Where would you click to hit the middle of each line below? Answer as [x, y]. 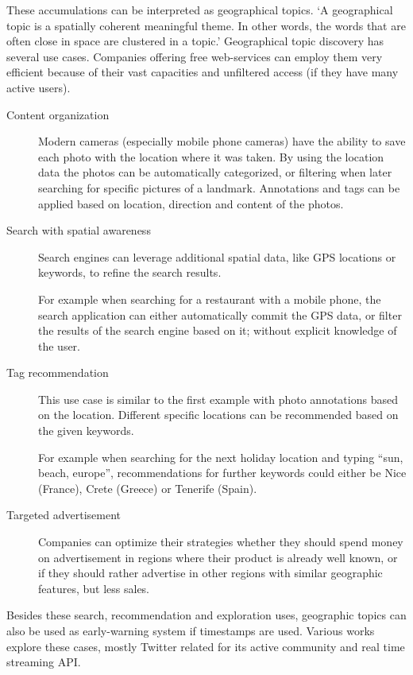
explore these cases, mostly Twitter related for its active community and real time [206, 646]
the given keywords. [86, 431]
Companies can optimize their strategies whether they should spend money [221, 542]
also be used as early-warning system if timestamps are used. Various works [191, 630]
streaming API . [44, 662]
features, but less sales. [94, 588]
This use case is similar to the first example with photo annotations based [218, 399]
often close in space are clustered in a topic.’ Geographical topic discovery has [195, 41]
